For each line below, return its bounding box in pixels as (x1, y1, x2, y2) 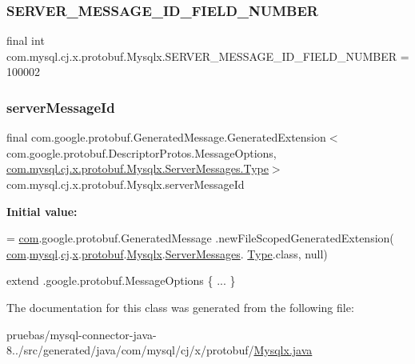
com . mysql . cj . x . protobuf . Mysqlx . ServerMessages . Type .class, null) (6, 245, 328, 262)
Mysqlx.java (253, 342, 313, 358)
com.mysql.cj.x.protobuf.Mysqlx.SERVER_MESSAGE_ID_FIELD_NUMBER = (6, 47, 409, 64)
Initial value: (6, 202, 78, 219)
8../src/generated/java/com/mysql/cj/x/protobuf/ (6, 342, 254, 358)
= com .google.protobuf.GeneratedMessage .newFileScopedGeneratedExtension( (6, 230, 394, 246)
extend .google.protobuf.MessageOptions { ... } (6, 272, 236, 289)
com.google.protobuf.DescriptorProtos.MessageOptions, (6, 144, 277, 161)
